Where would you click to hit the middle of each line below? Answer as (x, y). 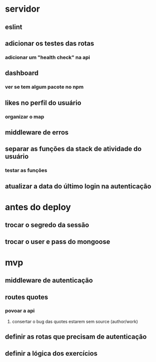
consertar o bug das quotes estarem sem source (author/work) (75, 321)
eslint (14, 27)
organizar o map (25, 116)
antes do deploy (38, 207)
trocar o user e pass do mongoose (58, 241)
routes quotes (27, 297)
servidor (23, 9)
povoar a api (20, 311)
